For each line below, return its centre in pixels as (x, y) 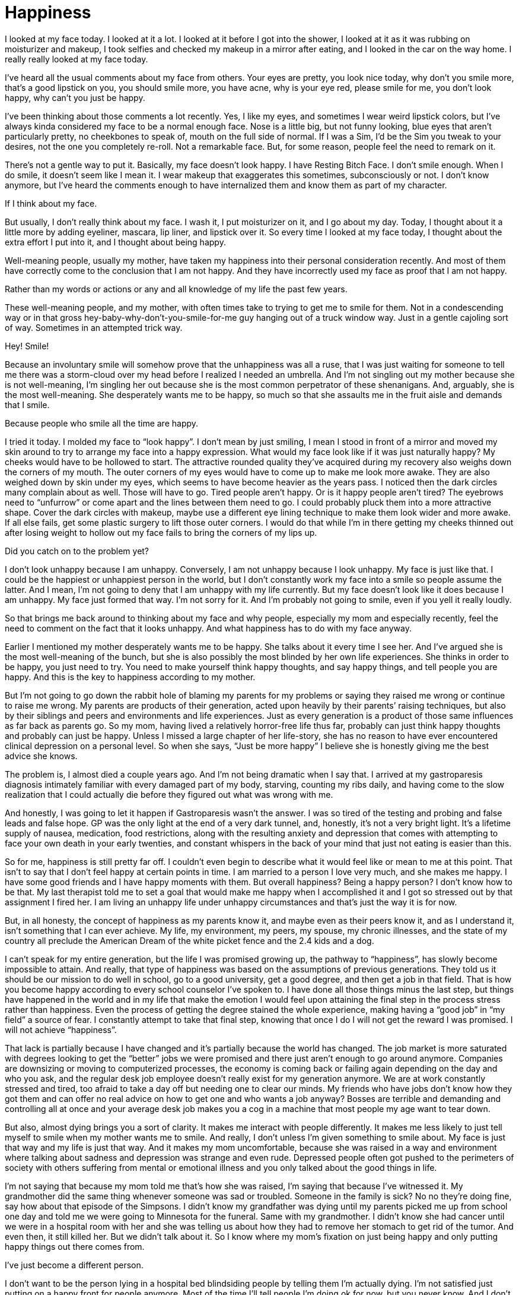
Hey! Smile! (27, 346)
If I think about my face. (51, 203)
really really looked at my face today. (77, 59)
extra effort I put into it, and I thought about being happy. (115, 242)
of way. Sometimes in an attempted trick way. (94, 327)
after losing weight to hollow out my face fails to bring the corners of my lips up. (161, 532)
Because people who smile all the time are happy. (102, 423)
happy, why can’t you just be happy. (75, 97)
